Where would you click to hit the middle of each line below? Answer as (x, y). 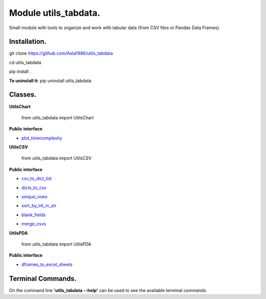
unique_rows (34, 197)
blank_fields (34, 215)
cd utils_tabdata (25, 62)
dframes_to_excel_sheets (47, 264)
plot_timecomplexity (42, 138)
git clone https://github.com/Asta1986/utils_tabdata (61, 53)
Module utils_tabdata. (55, 13)
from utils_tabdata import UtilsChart (58, 117)
